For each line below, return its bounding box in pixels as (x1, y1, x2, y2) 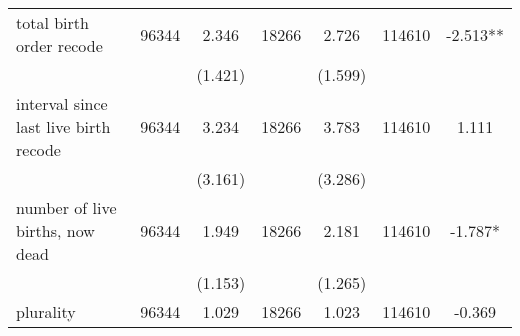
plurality (16, 300, 76, 323)
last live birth (16, 115, 111, 138)
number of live (16, 196, 117, 219)
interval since (16, 92, 108, 115)
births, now (16, 219, 95, 242)
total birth (16, 11, 89, 34)
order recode (16, 34, 103, 57)
